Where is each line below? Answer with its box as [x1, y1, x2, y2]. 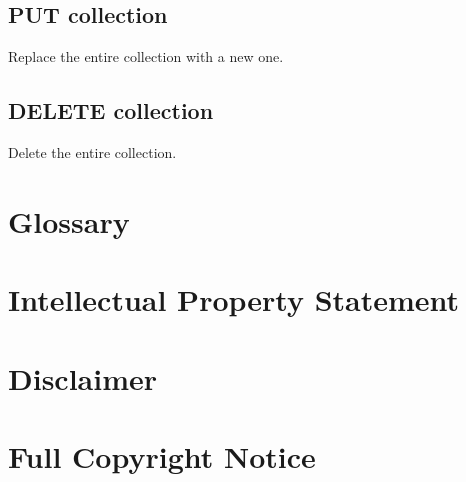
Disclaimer [8, 357, 158, 398]
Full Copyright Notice [8, 435, 316, 476]
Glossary [8, 200, 130, 241]
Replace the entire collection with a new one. [8, 46, 284, 67]
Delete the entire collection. [8, 142, 177, 162]
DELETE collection [8, 95, 214, 126]
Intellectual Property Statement [8, 279, 460, 320]
